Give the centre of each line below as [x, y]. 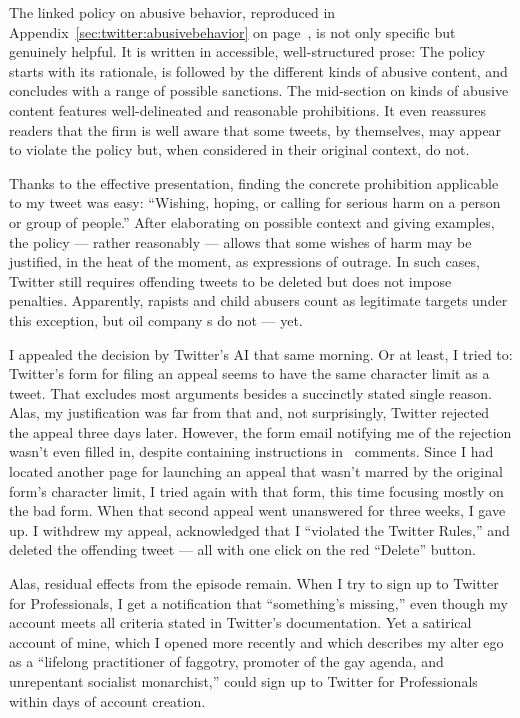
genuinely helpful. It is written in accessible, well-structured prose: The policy [247, 51]
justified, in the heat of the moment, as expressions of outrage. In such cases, [244, 261]
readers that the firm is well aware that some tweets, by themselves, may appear [255, 129]
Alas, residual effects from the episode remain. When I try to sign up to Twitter [254, 583]
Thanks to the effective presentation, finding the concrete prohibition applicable [254, 182]
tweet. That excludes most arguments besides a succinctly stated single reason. [250, 392]
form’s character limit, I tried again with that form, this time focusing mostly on [256, 490]
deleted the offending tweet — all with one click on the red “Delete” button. [242, 549]
